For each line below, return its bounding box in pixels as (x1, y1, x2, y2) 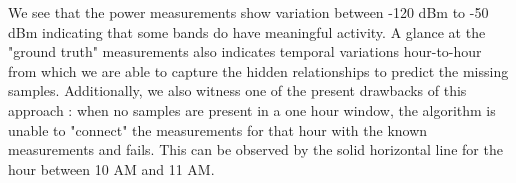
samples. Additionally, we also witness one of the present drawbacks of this (8, 80, 467, 101)
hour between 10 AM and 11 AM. (8, 158, 215, 179)
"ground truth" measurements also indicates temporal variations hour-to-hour (8, 41, 482, 62)
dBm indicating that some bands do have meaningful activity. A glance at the (8, 21, 486, 42)
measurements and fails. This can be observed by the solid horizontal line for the (8, 139, 503, 160)
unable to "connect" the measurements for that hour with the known (8, 119, 428, 140)
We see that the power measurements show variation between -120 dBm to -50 (8, 2, 489, 22)
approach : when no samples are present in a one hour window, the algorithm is (8, 99, 496, 120)
